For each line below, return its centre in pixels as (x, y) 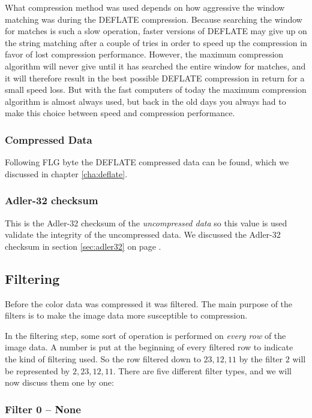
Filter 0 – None (43, 409)
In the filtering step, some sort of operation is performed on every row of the (145, 335)
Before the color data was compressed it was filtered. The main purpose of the (149, 303)
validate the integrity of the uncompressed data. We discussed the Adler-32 (143, 234)
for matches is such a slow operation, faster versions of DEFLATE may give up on (156, 31)
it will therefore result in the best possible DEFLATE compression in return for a (155, 78)
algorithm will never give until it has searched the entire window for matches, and (155, 66)
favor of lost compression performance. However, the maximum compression (144, 54)
